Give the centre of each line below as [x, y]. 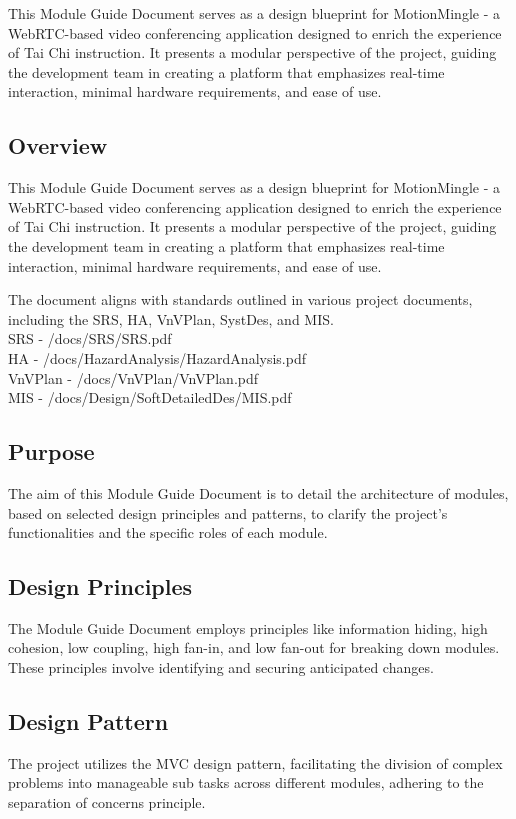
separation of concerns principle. [107, 802]
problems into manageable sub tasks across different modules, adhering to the [246, 782]
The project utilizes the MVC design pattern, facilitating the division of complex [255, 762]
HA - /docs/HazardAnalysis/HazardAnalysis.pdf [157, 357]
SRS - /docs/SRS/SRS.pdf [90, 338]
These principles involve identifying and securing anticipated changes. [221, 667]
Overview [58, 145]
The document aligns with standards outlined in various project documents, [240, 299]
